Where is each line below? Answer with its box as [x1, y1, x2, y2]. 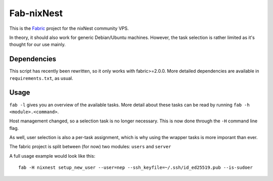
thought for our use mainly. [9, 41, 66, 48]
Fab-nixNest [9, 8, 63, 19]
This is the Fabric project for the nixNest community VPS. [9, 25, 129, 31]
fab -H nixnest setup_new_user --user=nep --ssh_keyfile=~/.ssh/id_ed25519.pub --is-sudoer [18, 165, 253, 170]
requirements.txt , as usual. [9, 75, 73, 81]
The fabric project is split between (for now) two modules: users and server [9, 144, 171, 150]
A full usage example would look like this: [9, 153, 96, 159]
